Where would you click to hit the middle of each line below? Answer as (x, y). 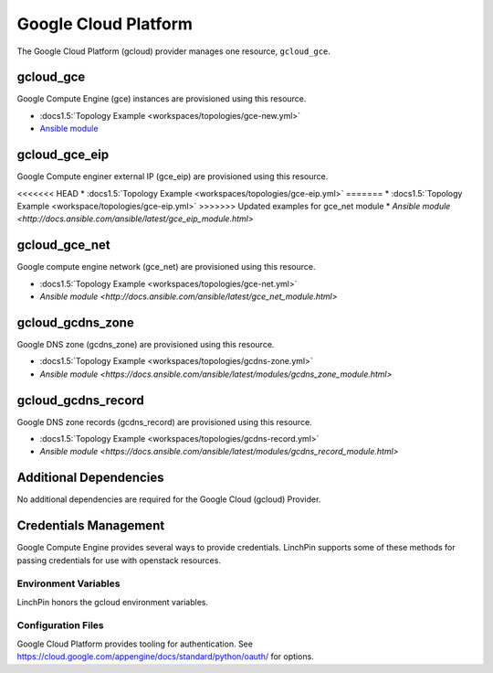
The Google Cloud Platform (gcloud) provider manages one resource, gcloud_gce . (173, 51)
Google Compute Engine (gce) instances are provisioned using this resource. (162, 99)
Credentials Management (91, 526)
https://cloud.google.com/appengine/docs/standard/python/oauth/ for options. (165, 657)
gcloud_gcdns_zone (75, 322)
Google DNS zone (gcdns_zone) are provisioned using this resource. (146, 344)
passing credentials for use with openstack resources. (119, 560)
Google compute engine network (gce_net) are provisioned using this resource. (166, 267)
